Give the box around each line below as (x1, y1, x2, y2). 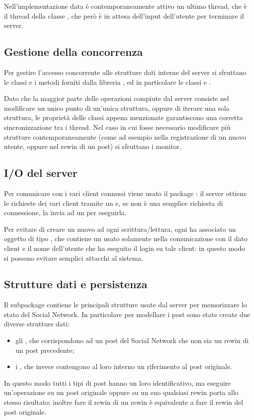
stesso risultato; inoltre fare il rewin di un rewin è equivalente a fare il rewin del (4, 397, 243, 407)
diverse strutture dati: (4, 319, 70, 329)
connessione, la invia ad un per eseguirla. (4, 207, 127, 218)
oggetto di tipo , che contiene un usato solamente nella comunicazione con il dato (4, 233, 248, 244)
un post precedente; (15, 345, 74, 355)
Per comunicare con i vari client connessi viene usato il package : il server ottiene (4, 188, 247, 198)
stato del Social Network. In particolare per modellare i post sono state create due (4, 309, 251, 319)
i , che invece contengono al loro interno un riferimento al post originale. (15, 361, 232, 371)
